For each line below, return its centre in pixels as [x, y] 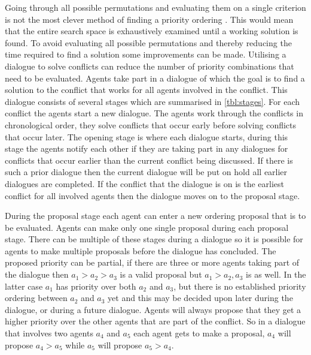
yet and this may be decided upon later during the [200, 298]
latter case [24, 286]
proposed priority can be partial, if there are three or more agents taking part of [152, 262]
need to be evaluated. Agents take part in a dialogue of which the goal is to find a [155, 78]
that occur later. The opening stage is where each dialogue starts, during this [147, 136]
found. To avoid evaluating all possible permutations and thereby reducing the [148, 42]
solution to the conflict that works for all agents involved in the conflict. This [146, 90]
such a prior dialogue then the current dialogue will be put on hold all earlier [146, 172]
